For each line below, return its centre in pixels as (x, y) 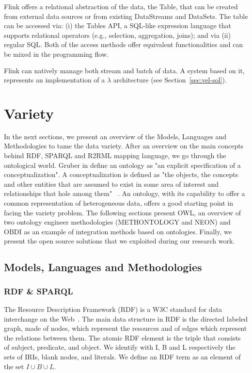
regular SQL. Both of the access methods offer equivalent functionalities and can (124, 44)
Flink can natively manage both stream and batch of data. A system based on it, (124, 70)
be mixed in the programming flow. (56, 54)
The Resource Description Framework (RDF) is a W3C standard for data (113, 309)
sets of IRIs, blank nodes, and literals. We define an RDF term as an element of (122, 356)
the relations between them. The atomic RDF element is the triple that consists (122, 337)
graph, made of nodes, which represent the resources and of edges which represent (126, 328)
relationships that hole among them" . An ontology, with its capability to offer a (125, 193)
